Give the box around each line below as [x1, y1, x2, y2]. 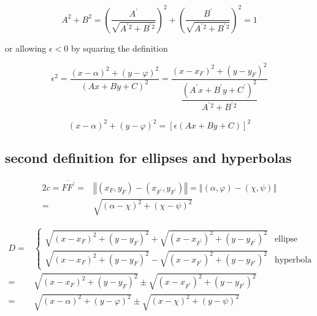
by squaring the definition [71, 41, 168, 54]
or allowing [5, 41, 47, 54]
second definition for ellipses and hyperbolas [5, 148, 292, 167]
